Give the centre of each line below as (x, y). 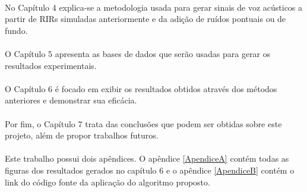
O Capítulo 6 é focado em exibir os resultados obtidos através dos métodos (141, 88)
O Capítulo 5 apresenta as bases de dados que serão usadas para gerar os (138, 53)
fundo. (16, 30)
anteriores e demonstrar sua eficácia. (71, 100)
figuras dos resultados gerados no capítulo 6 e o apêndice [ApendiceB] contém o (150, 170)
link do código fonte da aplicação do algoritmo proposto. (107, 182)
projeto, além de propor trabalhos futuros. (82, 135)
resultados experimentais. (51, 65)
